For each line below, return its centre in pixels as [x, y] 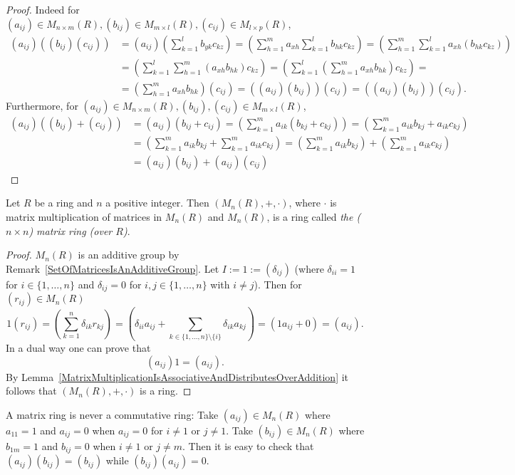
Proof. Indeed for [43, 9]
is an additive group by [129, 255]
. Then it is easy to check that [248, 445]
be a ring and [64, 203]
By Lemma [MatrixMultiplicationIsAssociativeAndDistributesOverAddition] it [177, 376]
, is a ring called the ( [314, 216]
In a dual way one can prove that [78, 347]
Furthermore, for [42, 105]
